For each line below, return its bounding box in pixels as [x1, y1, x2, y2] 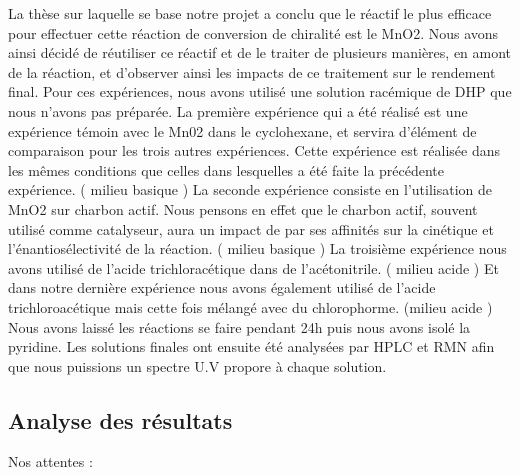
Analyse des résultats [8, 404, 233, 435]
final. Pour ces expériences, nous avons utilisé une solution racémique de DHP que [8, 81, 512, 102]
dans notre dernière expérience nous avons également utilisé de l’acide [8, 277, 436, 298]
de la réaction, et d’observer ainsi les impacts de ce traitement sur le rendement [8, 61, 496, 82]
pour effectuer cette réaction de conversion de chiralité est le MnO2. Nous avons [8, 22, 499, 43]
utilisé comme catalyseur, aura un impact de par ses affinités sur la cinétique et [8, 218, 494, 239]
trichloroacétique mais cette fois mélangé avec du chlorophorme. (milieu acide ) [8, 296, 493, 317]
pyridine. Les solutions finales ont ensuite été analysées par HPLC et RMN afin [8, 336, 495, 357]
